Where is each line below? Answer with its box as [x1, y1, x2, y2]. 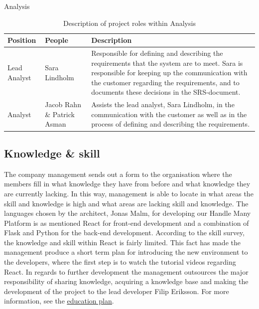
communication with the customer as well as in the [91, 109, 247, 119]
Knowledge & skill [4, 145, 100, 160]
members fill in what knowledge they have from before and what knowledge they [4, 178, 251, 189]
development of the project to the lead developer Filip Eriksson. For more [4, 286, 229, 296]
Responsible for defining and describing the [91, 48, 223, 58]
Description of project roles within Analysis [63, 17, 196, 28]
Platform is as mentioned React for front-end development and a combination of [4, 217, 249, 228]
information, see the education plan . [4, 296, 114, 306]
